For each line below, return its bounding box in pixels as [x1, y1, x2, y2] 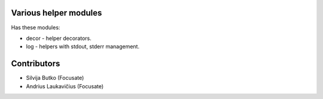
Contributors [11, 58, 60, 69]
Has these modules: [11, 24, 60, 31]
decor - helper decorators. [26, 35, 92, 42]
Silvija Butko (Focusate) [26, 75, 84, 82]
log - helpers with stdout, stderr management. [26, 43, 140, 50]
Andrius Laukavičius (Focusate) [26, 82, 104, 89]
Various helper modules [11, 8, 102, 18]
